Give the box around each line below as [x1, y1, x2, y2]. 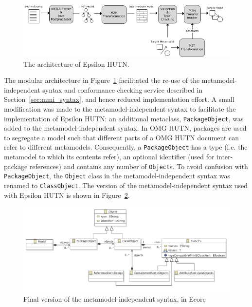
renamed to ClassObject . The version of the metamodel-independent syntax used [4, 180, 248, 191]
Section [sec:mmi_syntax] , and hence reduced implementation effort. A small [4, 94, 234, 104]
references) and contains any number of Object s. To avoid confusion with [29, 161, 248, 171]
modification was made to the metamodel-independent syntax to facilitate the [4, 104, 236, 114]
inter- [216, 152, 233, 162]
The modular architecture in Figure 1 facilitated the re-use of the [4, 75, 200, 85]
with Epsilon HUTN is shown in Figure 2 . [4, 190, 130, 200]
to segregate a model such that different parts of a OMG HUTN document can [4, 132, 239, 142]
